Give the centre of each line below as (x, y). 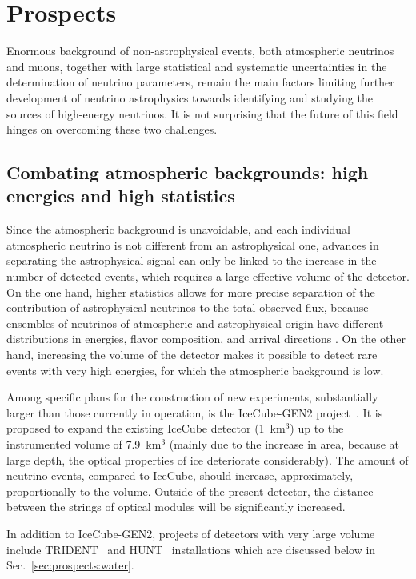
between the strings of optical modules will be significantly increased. (176, 507)
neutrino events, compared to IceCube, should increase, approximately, (180, 475)
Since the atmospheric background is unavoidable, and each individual (179, 229)
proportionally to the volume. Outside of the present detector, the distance (190, 491)
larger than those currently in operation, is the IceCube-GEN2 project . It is (195, 412)
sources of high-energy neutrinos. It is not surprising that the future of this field (202, 113)
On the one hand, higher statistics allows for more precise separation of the (191, 291)
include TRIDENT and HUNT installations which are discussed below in (191, 549)
